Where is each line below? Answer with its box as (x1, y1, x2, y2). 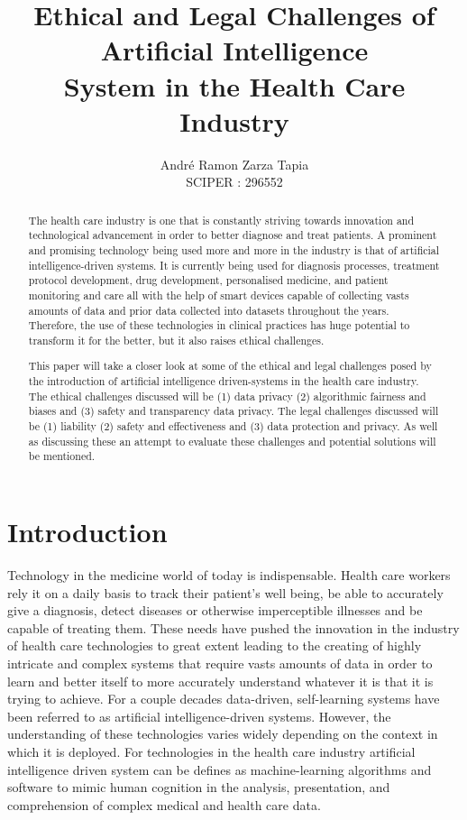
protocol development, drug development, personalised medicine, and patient (28, 272, 389, 288)
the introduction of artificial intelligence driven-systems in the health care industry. (28, 373, 419, 389)
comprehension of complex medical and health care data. (7, 795, 321, 814)
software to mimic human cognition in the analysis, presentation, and (7, 778, 390, 797)
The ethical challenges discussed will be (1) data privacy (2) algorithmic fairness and (28, 388, 426, 403)
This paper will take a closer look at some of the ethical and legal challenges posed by (28, 358, 432, 373)
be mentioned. (28, 448, 96, 464)
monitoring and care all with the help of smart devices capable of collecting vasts (28, 287, 409, 302)
